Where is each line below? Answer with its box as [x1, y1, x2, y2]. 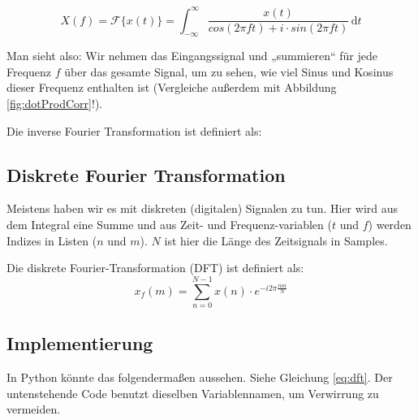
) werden [368, 216, 412, 233]
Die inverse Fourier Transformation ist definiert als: [6, 122, 262, 139]
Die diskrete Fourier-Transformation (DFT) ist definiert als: [6, 259, 304, 276]
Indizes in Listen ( [6, 232, 97, 249]
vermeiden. [6, 401, 61, 418]
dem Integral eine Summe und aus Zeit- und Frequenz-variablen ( [6, 216, 332, 233]
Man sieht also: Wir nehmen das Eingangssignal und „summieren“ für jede [6, 47, 377, 64]
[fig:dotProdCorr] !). [6, 95, 103, 112]
